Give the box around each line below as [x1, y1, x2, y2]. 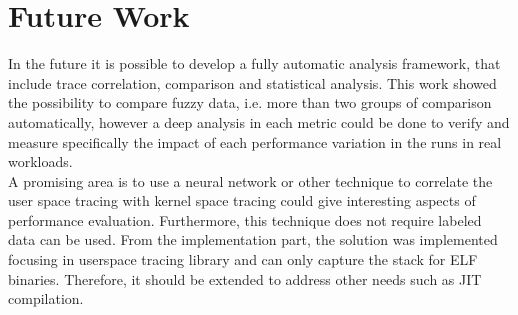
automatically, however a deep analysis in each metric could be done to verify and [8, 111, 510, 132]
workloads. [8, 151, 73, 172]
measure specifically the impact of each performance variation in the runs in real [8, 131, 502, 152]
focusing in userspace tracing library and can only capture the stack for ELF [8, 249, 478, 270]
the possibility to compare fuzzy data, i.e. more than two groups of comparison [8, 92, 492, 113]
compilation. [8, 288, 84, 309]
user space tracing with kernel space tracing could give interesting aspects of [8, 190, 476, 211]
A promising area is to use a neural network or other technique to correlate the [8, 170, 493, 191]
